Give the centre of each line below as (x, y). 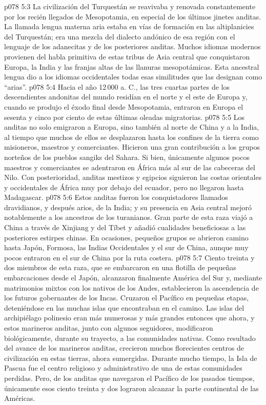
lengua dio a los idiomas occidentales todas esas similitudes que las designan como (133, 77)
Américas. (20, 398)
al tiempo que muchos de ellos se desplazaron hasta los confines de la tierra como (131, 137)
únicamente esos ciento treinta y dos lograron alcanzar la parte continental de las (131, 388)
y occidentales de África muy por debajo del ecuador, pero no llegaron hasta (124, 187)
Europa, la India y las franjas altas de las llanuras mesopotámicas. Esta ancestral (132, 66)
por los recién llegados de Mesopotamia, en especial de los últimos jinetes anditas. (133, 16)
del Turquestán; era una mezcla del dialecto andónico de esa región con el (120, 36)
